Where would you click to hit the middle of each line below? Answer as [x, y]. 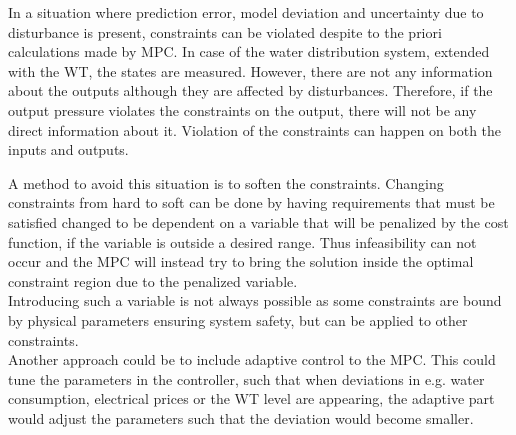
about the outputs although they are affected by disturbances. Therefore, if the [250, 90]
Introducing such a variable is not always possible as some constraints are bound [255, 300]
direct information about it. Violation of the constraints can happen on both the [255, 129]
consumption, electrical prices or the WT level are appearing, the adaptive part [251, 398]
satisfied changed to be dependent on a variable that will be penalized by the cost [258, 221]
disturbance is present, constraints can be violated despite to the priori [225, 31]
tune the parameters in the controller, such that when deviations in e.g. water [246, 378]
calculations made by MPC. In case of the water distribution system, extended [249, 51]
